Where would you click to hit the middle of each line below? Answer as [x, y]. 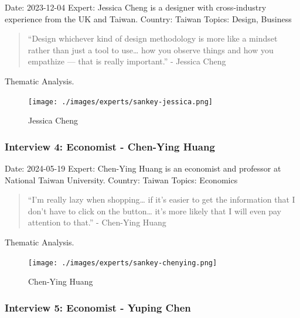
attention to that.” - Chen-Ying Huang [97, 222]
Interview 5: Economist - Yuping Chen [98, 307]
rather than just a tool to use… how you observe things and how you [151, 49]
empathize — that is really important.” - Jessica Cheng [127, 61]
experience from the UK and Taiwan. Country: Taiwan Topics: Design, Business [148, 18]
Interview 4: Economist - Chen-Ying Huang [110, 146]
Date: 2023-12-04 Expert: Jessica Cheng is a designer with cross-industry [136, 7]
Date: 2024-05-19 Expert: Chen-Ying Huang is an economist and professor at [143, 168]
